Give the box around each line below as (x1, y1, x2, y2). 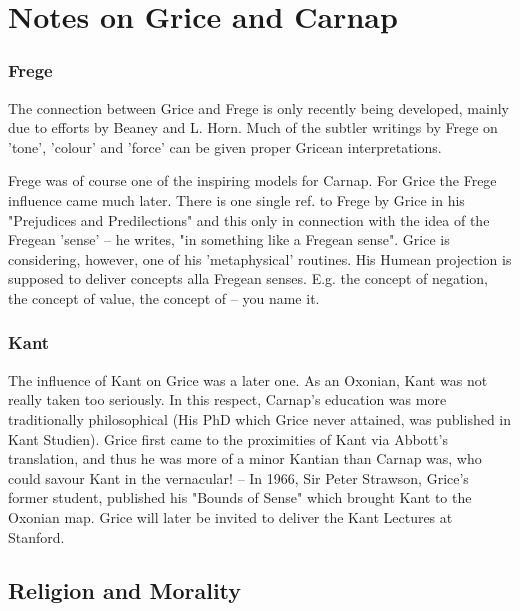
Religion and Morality (8, 575, 242, 606)
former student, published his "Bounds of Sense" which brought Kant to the (8, 487, 472, 508)
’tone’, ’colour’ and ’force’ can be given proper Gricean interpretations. (8, 136, 442, 157)
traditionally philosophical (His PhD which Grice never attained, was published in (8, 408, 512, 429)
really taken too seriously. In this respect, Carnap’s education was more (8, 389, 447, 410)
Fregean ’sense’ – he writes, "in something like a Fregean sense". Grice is (8, 229, 450, 250)
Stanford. (8, 526, 65, 547)
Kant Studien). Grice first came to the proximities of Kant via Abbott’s (8, 428, 448, 449)
